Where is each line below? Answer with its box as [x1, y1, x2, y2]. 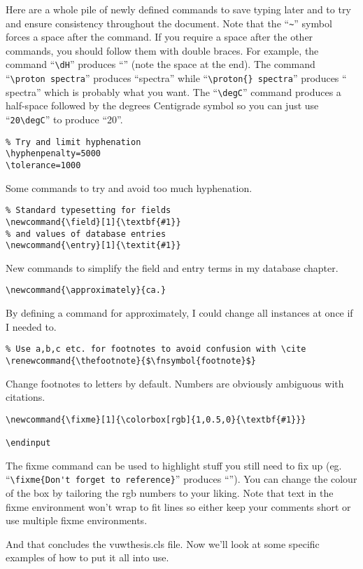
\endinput [6, 438, 51, 448]
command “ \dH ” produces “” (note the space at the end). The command [6, 57, 315, 71]
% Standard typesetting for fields [6, 205, 171, 216]
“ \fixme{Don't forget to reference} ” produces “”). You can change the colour [6, 472, 357, 486]
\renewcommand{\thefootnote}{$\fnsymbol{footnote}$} [6, 355, 256, 366]
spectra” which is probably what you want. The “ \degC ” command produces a [6, 84, 341, 99]
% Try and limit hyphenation [6, 137, 141, 147]
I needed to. [6, 319, 57, 334]
